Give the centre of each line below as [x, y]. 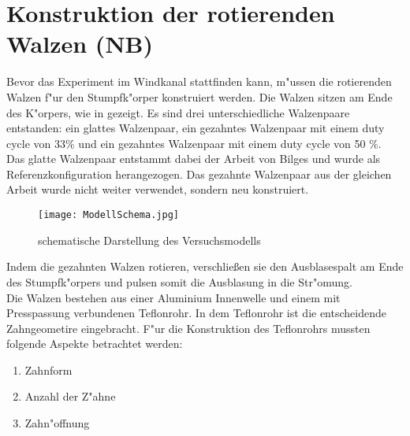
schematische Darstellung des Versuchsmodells [149, 240]
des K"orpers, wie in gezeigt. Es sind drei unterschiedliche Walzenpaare [178, 112]
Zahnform [48, 369]
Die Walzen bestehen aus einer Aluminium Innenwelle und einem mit [173, 297]
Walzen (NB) [80, 44]
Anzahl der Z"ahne [70, 396]
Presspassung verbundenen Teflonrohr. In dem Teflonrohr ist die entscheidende [196, 313]
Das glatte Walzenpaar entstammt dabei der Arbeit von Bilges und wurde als [194, 159]
